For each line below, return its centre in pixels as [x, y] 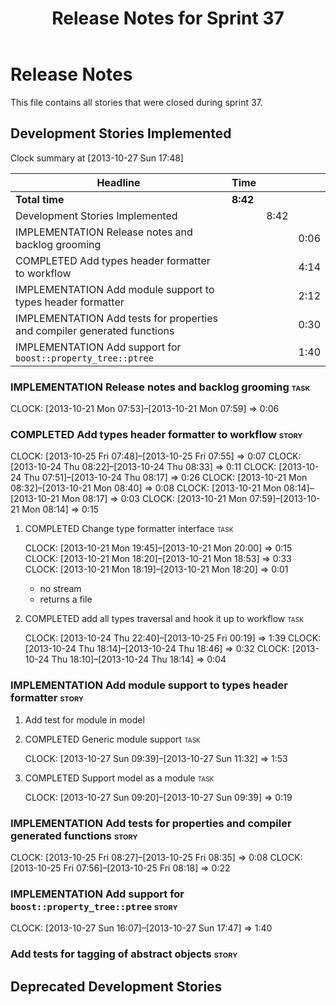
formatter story [47, 698]
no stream [60, 589]
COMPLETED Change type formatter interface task [129, 529]
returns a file [66, 599]
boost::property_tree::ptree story [94, 906]
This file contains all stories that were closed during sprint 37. [136, 102]
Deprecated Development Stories [116, 986]
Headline [118, 182]
